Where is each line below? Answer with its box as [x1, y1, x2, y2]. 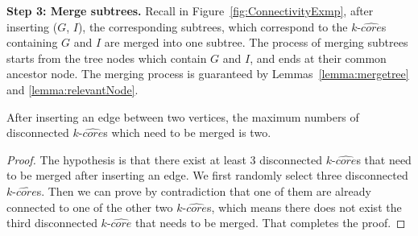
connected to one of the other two [6, 198, 173, 215]
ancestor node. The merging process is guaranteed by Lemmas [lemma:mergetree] [6, 65, 409, 82]
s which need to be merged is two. [103, 124, 271, 141]
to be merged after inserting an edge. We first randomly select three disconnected [6, 167, 408, 184]
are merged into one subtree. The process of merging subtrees [104, 34, 408, 51]
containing [6, 34, 58, 51]
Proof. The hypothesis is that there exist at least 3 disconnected [6, 151, 323, 168]
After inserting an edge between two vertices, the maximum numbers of [6, 108, 359, 125]
